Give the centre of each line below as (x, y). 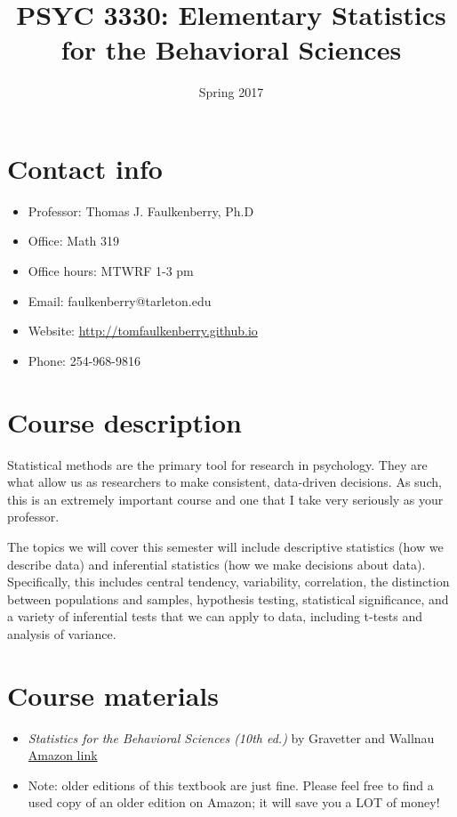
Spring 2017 (231, 92)
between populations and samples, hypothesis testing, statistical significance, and (228, 599)
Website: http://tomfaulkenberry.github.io (143, 331)
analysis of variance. (62, 633)
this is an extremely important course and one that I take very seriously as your (225, 499)
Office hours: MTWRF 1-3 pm (111, 271)
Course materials (113, 695)
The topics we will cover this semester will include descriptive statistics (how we (225, 546)
